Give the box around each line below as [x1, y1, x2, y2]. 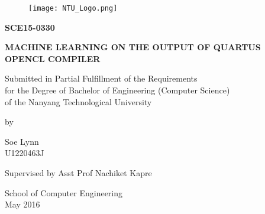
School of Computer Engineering [5, 186, 123, 199]
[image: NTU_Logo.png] [28, 4, 118, 12]
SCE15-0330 [5, 21, 55, 33]
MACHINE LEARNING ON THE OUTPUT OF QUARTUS [5, 41, 261, 53]
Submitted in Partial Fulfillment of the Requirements [5, 72, 198, 85]
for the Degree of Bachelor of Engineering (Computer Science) [5, 84, 230, 96]
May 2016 [5, 198, 40, 210]
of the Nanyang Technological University [5, 95, 152, 108]
